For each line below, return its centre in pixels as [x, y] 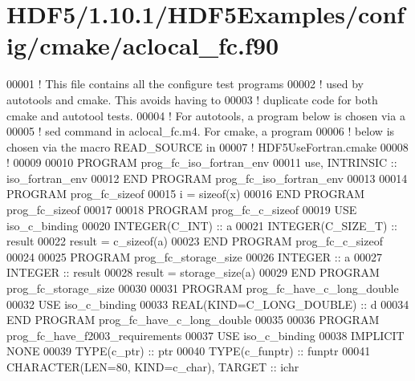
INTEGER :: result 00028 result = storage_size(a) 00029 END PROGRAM [193, 272]
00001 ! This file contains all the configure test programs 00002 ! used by [185, 84]
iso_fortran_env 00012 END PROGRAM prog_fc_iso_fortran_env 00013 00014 [207, 178]
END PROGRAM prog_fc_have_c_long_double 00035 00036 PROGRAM [193, 320]
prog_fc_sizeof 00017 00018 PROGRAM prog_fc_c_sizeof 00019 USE [182, 210]
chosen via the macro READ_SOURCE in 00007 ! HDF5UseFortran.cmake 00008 [207, 146]
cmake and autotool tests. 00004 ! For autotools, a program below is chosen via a [206, 115]
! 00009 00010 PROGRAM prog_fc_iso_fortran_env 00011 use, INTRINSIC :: [202, 162]
